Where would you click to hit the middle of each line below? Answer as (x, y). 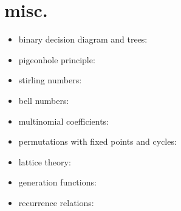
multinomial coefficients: (64, 121)
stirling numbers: (50, 80)
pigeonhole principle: (57, 59)
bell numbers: (44, 100)
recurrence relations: (56, 202)
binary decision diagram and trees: (83, 39)
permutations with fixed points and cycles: (97, 141)
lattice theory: (45, 161)
